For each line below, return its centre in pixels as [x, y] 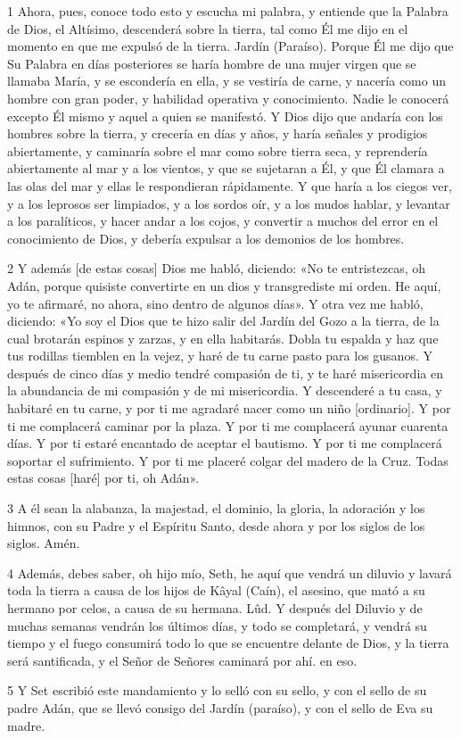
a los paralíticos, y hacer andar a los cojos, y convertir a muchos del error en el [223, 221]
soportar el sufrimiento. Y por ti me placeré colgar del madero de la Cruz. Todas [228, 460]
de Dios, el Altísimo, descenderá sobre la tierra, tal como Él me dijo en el [208, 28]
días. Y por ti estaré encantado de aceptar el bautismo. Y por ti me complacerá [225, 443]
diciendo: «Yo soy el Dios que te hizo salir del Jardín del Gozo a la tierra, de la [223, 321]
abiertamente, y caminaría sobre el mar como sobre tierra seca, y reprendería [218, 150]
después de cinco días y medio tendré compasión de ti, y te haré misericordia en [225, 373]
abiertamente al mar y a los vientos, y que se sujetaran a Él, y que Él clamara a [226, 168]
